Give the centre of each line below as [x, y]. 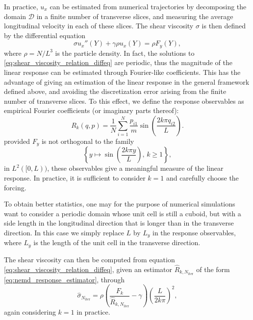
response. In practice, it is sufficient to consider [75, 178]
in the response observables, [194, 232]
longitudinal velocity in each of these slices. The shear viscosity [99, 26]
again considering [30, 311]
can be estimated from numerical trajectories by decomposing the [148, 6]
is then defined [224, 26]
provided [17, 141]
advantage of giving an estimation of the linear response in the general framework [127, 81]
